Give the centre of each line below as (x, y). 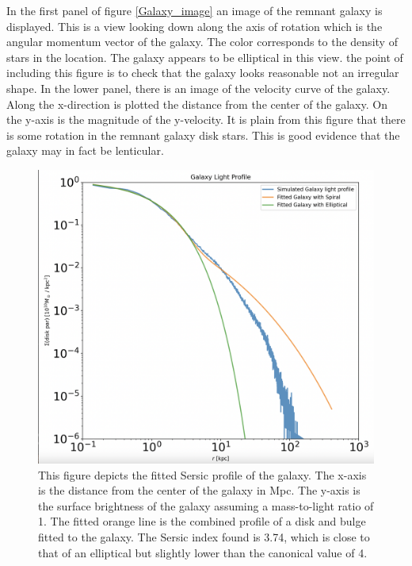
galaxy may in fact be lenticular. (85, 150)
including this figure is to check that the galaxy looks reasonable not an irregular (203, 73)
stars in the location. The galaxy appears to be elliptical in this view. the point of (205, 57)
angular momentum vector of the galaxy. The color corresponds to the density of (202, 42)
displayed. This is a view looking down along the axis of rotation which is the (195, 26)
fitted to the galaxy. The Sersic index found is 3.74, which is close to (204, 537)
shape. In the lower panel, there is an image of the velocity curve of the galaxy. (198, 88)
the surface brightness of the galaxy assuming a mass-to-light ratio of (206, 505)
